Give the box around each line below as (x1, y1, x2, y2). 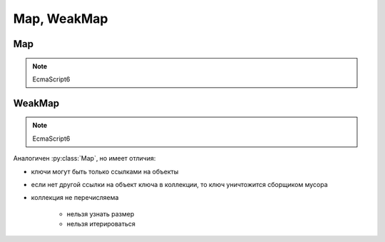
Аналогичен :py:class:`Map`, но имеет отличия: (13, 154, 156, 163)
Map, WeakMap (13, 11, 108, 26)
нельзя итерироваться (66, 220, 135, 228)
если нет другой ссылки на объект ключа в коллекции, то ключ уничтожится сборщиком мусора (31, 180, 328, 188)
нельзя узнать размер (66, 209, 135, 218)
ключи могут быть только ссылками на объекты (31, 167, 179, 176)
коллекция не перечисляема (31, 193, 119, 202)
